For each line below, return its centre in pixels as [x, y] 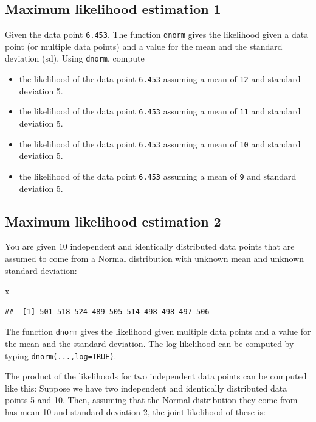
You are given [31, 246]
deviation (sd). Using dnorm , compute [75, 58]
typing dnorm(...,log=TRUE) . [61, 355]
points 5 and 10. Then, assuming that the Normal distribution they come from [151, 400]
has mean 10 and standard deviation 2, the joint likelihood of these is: [135, 411]
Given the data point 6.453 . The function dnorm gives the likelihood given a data [157, 34]
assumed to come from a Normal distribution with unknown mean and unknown [154, 258]
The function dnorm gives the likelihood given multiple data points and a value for [158, 332]
